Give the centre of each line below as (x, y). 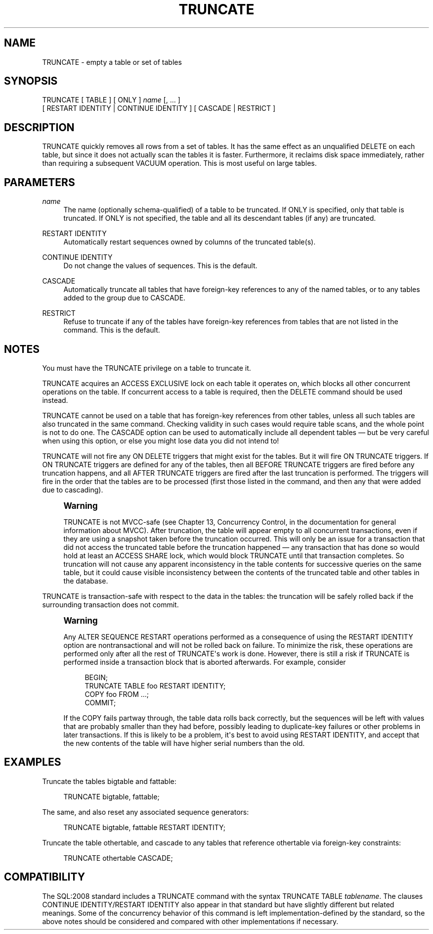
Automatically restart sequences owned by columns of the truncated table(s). (190, 242)
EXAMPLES (33, 762)
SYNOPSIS (31, 81)
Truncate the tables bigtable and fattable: (109, 781)
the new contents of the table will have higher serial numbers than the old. (184, 743)
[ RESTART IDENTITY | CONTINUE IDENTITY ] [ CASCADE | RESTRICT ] (159, 108)
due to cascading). (73, 490)
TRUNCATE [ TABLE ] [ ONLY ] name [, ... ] (111, 100)
